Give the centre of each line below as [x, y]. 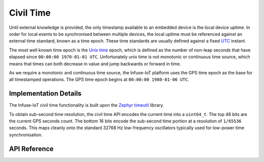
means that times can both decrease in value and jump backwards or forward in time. [95, 64]
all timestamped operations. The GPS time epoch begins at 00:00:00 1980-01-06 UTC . [99, 80]
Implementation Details [45, 94]
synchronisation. [26, 135]
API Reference [31, 149]
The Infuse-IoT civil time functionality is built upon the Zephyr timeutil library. [87, 105]
